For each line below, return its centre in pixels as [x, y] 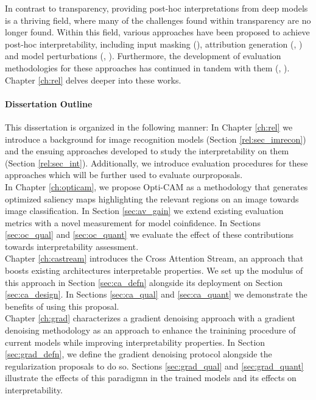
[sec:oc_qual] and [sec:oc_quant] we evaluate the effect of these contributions [149, 234]
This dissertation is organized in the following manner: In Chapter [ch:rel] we [149, 127]
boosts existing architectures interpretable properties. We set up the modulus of [154, 270]
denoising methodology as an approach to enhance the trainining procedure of [150, 330]
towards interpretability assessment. [72, 246]
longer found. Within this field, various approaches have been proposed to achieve [157, 32]
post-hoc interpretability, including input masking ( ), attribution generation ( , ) [154, 44]
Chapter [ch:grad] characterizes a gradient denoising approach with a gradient [150, 318]
